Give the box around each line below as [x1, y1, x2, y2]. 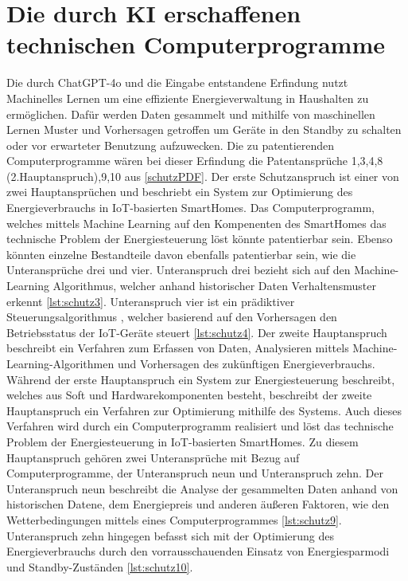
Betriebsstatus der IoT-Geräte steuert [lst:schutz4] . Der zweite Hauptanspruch [6, 324, 387, 340]
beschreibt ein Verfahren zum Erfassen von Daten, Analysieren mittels [6, 340, 349, 356]
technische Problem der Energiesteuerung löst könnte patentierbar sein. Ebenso [6, 230, 393, 247]
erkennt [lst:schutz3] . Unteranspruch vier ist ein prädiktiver [6, 292, 295, 309]
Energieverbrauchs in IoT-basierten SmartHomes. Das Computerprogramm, [6, 199, 375, 216]
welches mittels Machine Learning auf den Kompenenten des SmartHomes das [6, 214, 387, 231]
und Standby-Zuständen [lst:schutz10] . [6, 558, 193, 575]
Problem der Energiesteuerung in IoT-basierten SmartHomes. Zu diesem [6, 433, 359, 449]
